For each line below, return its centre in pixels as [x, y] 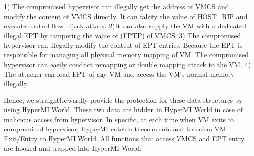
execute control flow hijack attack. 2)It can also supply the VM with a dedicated [125, 26]
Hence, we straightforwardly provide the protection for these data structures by [123, 100]
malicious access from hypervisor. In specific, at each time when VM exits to [119, 119]
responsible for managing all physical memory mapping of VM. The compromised [127, 54]
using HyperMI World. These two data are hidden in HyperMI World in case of [123, 109]
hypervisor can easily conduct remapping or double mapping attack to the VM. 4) [127, 64]
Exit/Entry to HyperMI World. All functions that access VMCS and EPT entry [124, 138]
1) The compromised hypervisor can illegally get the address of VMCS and [116, 6]
